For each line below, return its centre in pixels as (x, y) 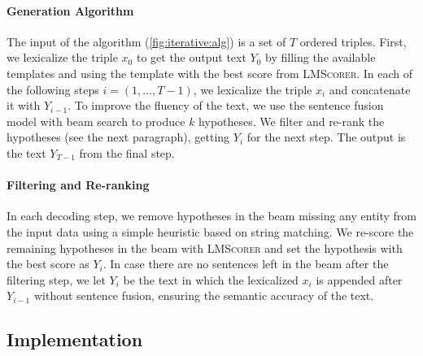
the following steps (53, 89)
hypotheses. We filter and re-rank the (292, 121)
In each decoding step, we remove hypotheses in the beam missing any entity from (212, 216)
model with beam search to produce (96, 121)
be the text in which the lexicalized (211, 279)
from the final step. (127, 152)
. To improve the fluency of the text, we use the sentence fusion (226, 105)
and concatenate (370, 89)
